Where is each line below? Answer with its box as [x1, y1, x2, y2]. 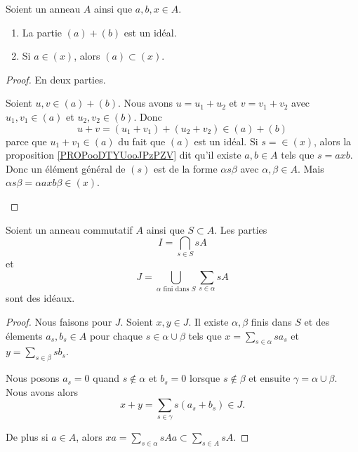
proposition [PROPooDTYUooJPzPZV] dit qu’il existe [6, 147, 241, 162]
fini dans [163, 286, 190, 293]
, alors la [314, 133, 352, 148]
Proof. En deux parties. [6, 72, 106, 86]
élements [6, 328, 43, 343]
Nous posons [6, 371, 60, 385]
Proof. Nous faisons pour [6, 314, 112, 329]
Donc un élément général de [6, 161, 126, 175]
